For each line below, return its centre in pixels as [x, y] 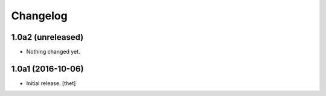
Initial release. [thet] [51, 83]
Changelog [39, 16]
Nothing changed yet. [53, 52]
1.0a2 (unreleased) [47, 37]
